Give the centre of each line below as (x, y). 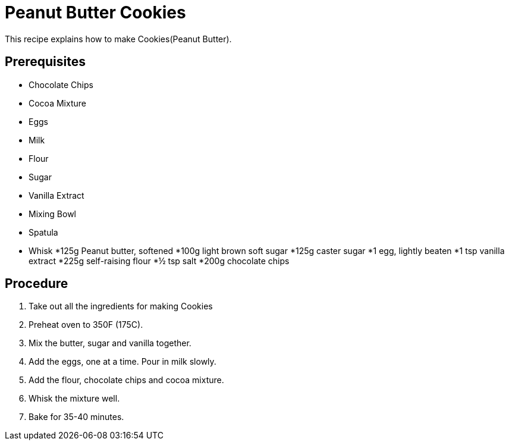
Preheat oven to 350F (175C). (86, 325)
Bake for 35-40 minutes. (76, 417)
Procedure (37, 284)
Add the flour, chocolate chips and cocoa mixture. (126, 380)
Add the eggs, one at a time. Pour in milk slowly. (122, 362)
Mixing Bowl (53, 214)
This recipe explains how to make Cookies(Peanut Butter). (118, 39)
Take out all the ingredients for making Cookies (121, 306)
